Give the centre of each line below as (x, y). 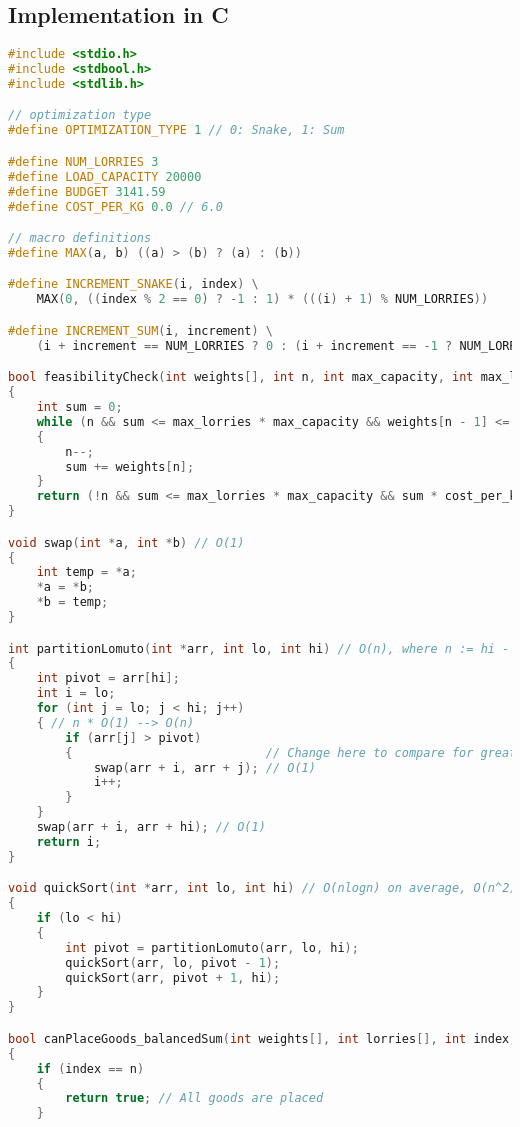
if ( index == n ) (90, 1068)
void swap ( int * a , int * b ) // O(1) (126, 542)
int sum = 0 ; (79, 407)
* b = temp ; (72, 602)
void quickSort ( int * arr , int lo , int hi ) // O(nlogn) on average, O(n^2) (262, 888)
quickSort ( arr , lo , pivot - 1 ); (173, 962)
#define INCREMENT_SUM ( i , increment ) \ (140, 330)
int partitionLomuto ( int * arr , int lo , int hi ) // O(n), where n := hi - (259, 648)
